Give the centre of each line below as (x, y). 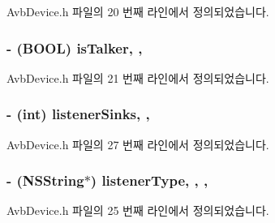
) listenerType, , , (149, 180)
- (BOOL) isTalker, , (75, 47)
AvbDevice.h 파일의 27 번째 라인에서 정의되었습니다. (138, 144)
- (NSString (45, 180)
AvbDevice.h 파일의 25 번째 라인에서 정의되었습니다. (138, 210)
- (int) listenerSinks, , (78, 114)
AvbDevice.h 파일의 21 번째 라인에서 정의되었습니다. (138, 77)
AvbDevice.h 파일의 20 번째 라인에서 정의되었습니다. (138, 11)
